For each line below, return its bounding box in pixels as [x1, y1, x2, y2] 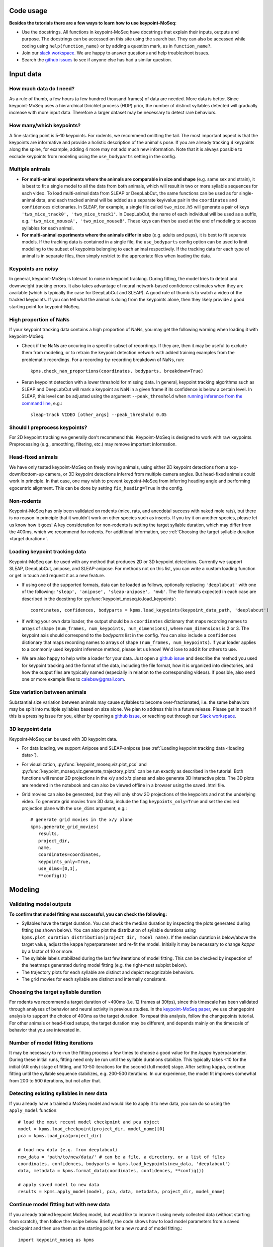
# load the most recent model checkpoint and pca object [18, 1119, 160, 1125]
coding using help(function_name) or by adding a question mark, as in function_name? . [21, 43, 212, 49]
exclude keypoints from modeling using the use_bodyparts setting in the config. [9, 153, 177, 159]
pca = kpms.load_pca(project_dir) [18, 1133, 102, 1139]
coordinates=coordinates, [38, 852, 101, 857]
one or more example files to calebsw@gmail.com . [21, 676, 125, 682]
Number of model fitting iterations [9, 1039, 93, 1046]
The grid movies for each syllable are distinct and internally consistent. [21, 976, 167, 982]
